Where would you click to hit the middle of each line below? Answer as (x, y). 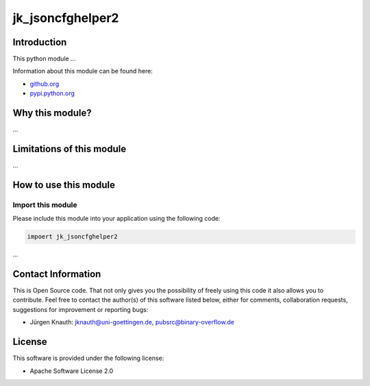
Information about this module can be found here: (83, 71)
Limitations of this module (70, 148)
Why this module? (52, 113)
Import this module (45, 204)
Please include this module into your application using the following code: (116, 219)
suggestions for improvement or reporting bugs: (81, 309)
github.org (45, 84)
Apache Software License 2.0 (72, 371)
